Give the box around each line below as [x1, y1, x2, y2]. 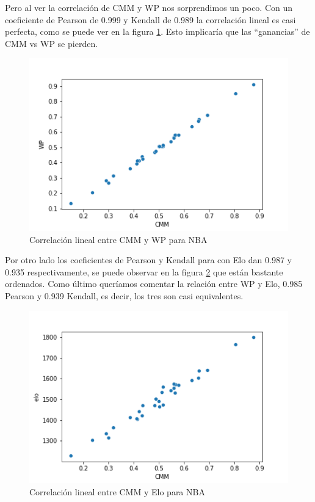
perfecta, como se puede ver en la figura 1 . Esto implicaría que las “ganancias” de [5, 25, 310, 38]
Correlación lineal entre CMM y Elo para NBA [29, 485, 205, 498]
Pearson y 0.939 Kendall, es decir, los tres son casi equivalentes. [5, 289, 244, 302]
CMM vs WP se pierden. [5, 37, 98, 49]
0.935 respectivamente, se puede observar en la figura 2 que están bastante [5, 265, 283, 278]
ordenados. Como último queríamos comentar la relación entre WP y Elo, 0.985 [5, 277, 303, 290]
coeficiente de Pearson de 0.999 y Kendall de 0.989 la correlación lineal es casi [5, 13, 296, 26]
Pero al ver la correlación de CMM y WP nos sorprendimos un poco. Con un [5, 1, 293, 13]
